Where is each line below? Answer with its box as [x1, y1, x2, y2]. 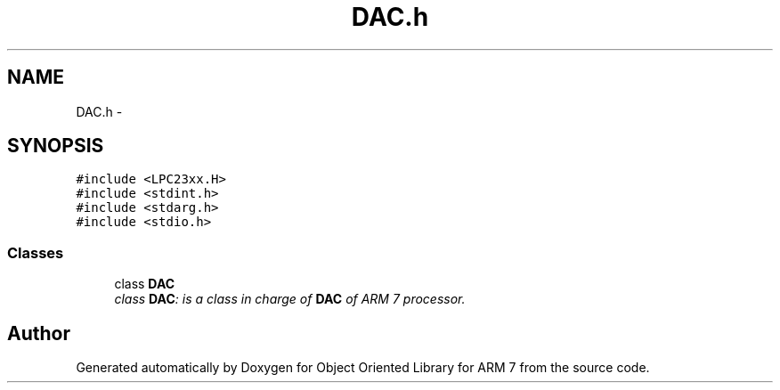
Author [7, 321, 70, 345]
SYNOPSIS [7, 134, 104, 158]
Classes [7, 243, 64, 262]
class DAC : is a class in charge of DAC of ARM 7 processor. [114, 291, 466, 307]
